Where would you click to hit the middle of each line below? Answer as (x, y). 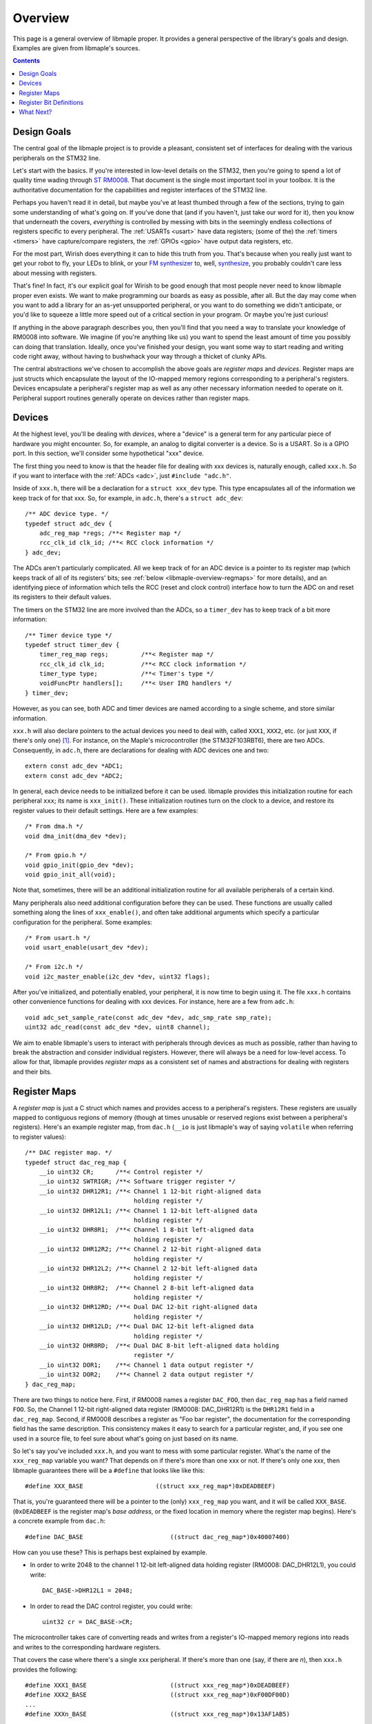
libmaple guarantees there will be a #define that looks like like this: (109, 1470)
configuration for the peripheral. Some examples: (83, 922)
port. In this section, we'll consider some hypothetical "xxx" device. (108, 453)
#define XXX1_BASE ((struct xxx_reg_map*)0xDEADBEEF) (158, 1685)
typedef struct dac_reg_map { (76, 1162)
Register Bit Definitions (51, 102)
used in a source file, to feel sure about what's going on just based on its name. (125, 1439)
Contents (27, 61)
